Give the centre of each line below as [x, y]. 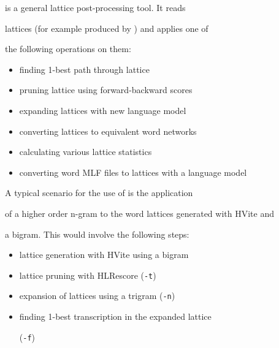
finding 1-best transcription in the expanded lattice [115, 316]
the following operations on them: [68, 49]
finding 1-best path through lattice [84, 69]
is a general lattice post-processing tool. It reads [95, 7]
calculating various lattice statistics [86, 152]
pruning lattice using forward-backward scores [106, 90]
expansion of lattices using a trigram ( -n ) [97, 296]
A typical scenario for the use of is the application [99, 193]
